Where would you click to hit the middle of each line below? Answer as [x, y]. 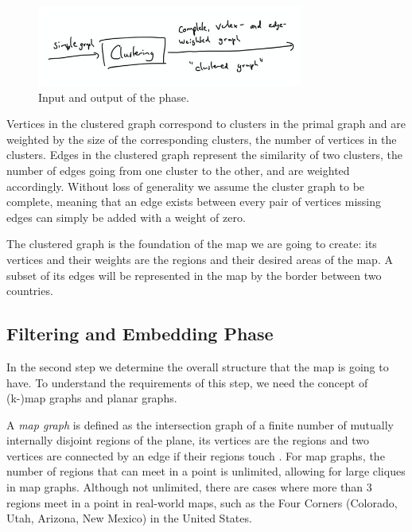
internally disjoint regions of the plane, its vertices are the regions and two [188, 440]
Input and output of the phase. [114, 97]
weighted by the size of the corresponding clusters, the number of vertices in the [202, 139]
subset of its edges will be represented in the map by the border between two [194, 275]
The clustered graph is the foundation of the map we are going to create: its [192, 244]
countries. [30, 291]
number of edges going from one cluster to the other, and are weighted [178, 170]
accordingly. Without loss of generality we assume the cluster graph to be [186, 186]
